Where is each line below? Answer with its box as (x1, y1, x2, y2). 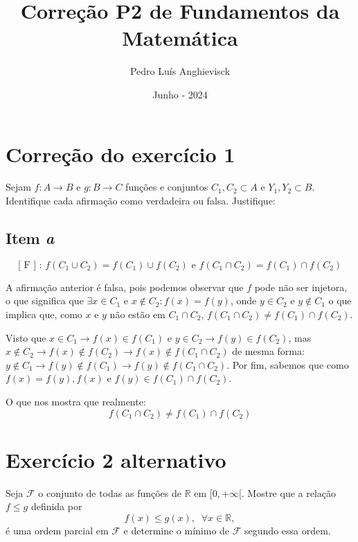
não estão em (109, 307, 165, 322)
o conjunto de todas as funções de (38, 485, 181, 500)
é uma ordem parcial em (6, 523, 109, 537)
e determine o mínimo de (123, 523, 230, 537)
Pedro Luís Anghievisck (129, 64, 231, 78)
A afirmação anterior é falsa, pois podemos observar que (6, 279, 244, 294)
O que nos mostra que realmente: (6, 394, 146, 408)
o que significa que (6, 293, 84, 308)
